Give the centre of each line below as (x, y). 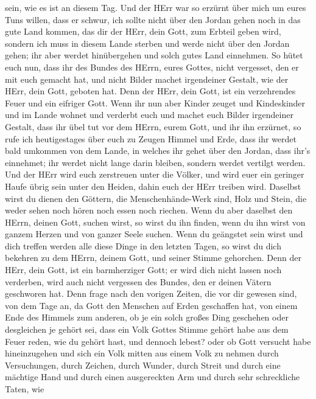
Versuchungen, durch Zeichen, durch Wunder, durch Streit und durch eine (143, 365)
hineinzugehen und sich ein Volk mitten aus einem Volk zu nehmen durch (142, 353)
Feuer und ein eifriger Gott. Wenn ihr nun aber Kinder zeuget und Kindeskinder (155, 102)
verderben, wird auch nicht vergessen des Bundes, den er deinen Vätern (138, 281)
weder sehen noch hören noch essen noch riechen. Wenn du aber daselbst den (149, 210)
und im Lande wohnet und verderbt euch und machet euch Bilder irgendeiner (149, 115)
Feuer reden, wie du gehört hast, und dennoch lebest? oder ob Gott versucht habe (158, 341)
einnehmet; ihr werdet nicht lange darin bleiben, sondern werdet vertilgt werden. (155, 162)
